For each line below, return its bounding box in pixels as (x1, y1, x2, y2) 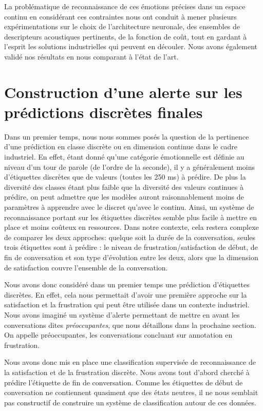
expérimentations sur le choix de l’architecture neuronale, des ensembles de (4, 21, 240, 32)
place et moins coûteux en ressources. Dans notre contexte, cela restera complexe (4, 222, 259, 232)
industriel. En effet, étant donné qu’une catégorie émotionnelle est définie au (4, 151, 245, 162)
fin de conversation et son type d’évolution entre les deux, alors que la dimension (4, 252, 258, 262)
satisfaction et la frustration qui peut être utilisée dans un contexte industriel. (4, 299, 250, 310)
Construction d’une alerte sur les (4, 81, 242, 102)
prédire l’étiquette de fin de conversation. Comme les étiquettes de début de (4, 377, 243, 387)
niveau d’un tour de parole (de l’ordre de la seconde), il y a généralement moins (4, 161, 255, 172)
